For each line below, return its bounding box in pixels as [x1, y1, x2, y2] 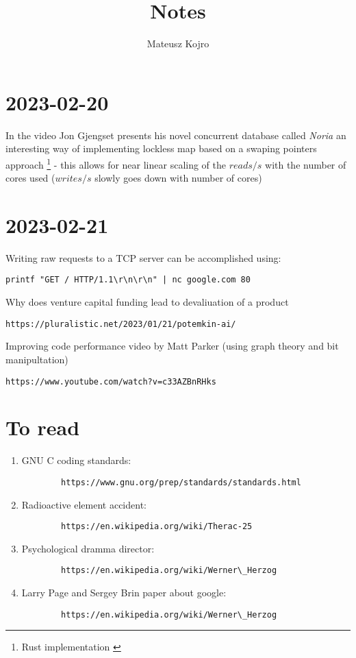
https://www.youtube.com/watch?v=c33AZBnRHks [5, 376, 216, 387]
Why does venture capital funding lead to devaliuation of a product [5, 295, 289, 309]
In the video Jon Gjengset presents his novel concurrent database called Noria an [5, 127, 346, 142]
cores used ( [5, 171, 55, 185]
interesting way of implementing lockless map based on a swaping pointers [5, 141, 317, 156]
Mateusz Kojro [147, 36, 209, 51]
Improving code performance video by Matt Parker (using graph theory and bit [5, 339, 339, 353]
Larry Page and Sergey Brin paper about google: [21, 585, 227, 600]
